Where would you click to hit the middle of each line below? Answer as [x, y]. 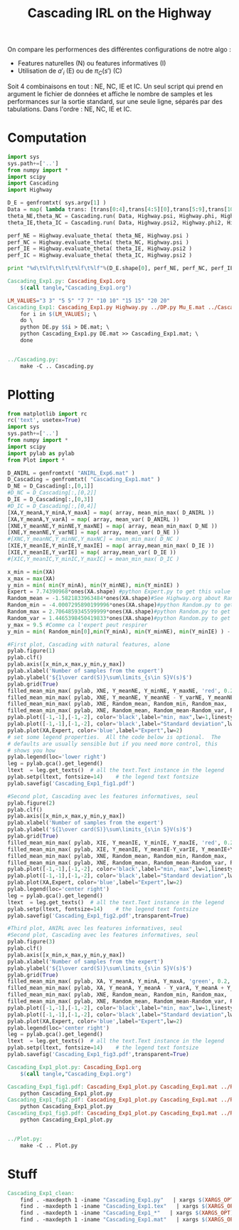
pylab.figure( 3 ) [31, 942]
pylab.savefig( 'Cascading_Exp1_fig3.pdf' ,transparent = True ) [99, 1055]
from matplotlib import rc [47, 414]
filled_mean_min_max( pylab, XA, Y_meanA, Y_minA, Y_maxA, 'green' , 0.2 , [119, 981]
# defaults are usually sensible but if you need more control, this [113, 744]
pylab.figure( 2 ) [31, 803]
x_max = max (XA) [31, 579]
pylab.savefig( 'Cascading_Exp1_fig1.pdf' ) [71, 783]
